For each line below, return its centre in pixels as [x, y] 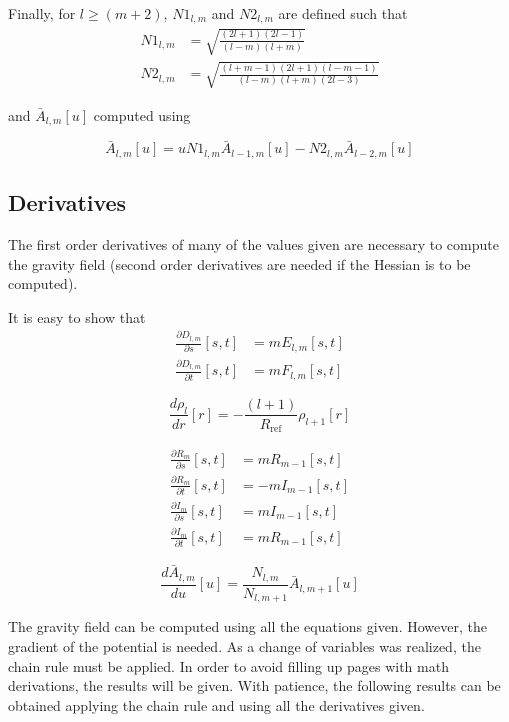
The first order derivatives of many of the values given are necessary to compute [253, 243]
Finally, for [42, 13]
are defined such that [343, 13]
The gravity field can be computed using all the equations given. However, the [247, 626]
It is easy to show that [77, 316]
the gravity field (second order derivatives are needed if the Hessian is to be [239, 263]
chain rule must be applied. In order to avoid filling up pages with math [228, 665]
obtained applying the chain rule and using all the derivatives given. [216, 704]
